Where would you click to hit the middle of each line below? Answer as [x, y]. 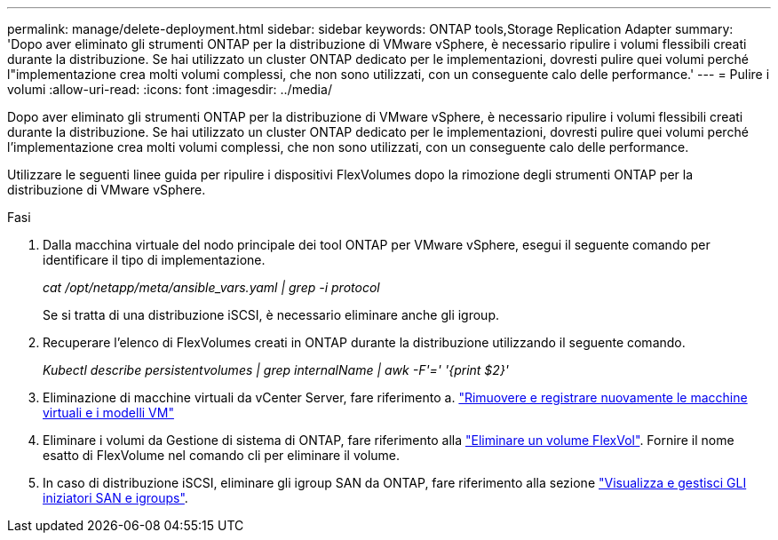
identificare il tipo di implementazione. [154, 260]
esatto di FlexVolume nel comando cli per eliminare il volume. [222, 455]
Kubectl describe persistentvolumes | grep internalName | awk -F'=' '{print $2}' [276, 370]
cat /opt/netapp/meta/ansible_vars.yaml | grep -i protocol [211, 287]
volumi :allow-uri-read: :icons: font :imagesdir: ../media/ [170, 89]
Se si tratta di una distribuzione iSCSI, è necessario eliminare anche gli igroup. [271, 315]
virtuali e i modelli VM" [108, 413]
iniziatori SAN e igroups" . [115, 498]
